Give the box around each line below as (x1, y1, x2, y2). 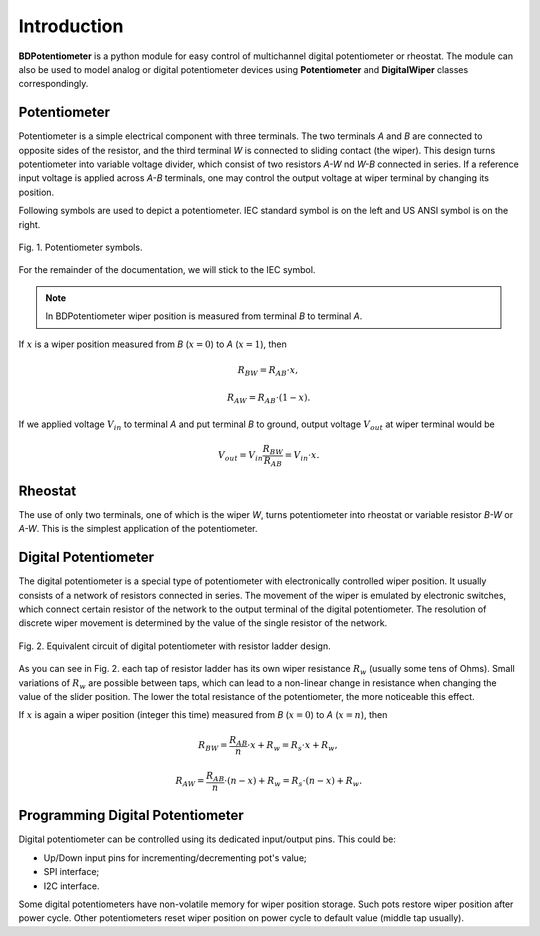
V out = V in (218, 450, 264, 464)
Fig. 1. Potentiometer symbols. (18, 241, 143, 253)
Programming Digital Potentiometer (18, 807, 244, 824)
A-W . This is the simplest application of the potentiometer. (18, 523, 258, 535)
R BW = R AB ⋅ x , (237, 364, 299, 378)
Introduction (18, 15, 124, 37)
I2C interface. (43, 880, 100, 892)
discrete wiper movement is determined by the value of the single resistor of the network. (18, 617, 388, 629)
